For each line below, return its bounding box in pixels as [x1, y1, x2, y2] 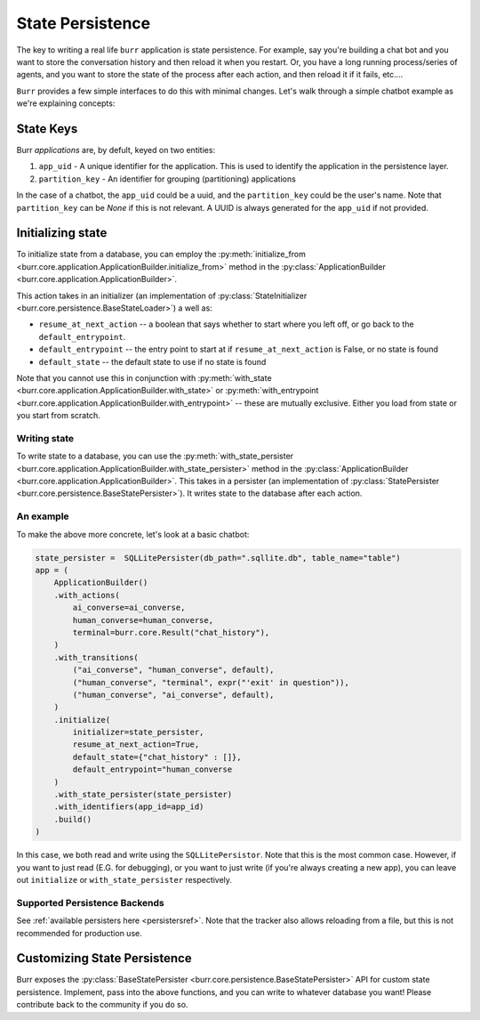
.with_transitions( [53, 652, 140, 662]
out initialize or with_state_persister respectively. [16, 874, 233, 885]
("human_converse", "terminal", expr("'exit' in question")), [72, 677, 350, 687]
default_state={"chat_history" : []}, [72, 752, 242, 762]
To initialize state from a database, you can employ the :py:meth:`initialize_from [16, 249, 307, 260]
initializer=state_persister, [72, 727, 204, 738]
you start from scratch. [16, 410, 101, 421]
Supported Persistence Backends [16, 896, 164, 909]
